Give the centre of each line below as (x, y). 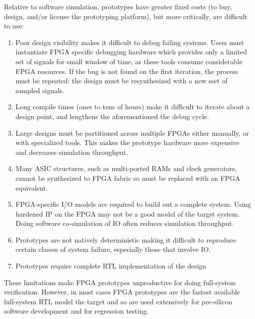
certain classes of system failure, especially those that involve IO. (113, 249)
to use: (14, 26)
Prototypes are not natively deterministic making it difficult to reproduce (126, 239)
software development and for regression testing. (76, 311)
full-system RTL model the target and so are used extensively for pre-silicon (118, 301)
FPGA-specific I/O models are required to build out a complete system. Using (133, 204)
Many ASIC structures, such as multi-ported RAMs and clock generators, (126, 168)
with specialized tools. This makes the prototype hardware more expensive (127, 142)
